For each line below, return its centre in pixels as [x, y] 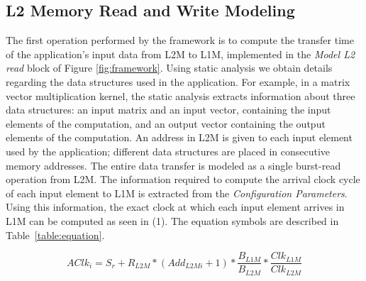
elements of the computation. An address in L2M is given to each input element [179, 137]
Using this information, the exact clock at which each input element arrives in [175, 207]
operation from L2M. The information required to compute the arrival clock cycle [183, 179]
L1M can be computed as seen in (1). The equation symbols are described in [172, 220]
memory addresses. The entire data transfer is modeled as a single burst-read [173, 165]
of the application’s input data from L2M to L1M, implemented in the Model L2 [181, 54]
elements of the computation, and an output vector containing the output [166, 123]
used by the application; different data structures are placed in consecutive [168, 151]
